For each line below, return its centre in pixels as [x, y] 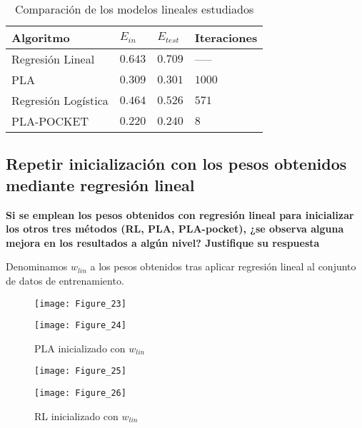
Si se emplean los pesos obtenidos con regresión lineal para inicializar [180, 214]
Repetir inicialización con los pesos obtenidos [176, 164]
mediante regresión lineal [100, 184]
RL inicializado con [76, 416]
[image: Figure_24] [80, 326]
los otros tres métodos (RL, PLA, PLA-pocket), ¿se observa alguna [175, 229]
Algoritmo [41, 37]
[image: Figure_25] [80, 371]
